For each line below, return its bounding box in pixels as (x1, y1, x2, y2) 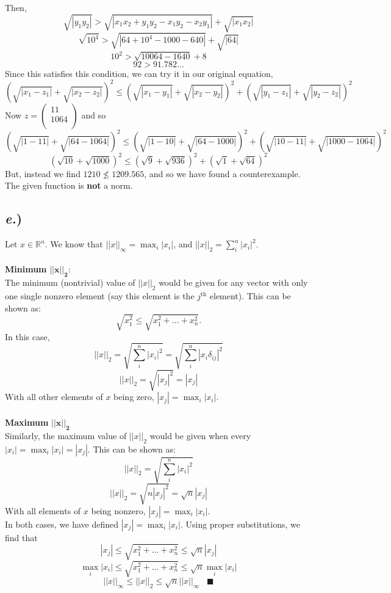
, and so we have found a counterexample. (144, 167, 301, 180)
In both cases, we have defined (5, 517, 119, 530)
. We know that (45, 238, 103, 250)
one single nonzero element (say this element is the (5, 289, 195, 302)
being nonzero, (91, 504, 146, 517)
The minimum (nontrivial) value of (5, 276, 135, 289)
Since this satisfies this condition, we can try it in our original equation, (5, 67, 273, 79)
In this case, (5, 330, 50, 343)
